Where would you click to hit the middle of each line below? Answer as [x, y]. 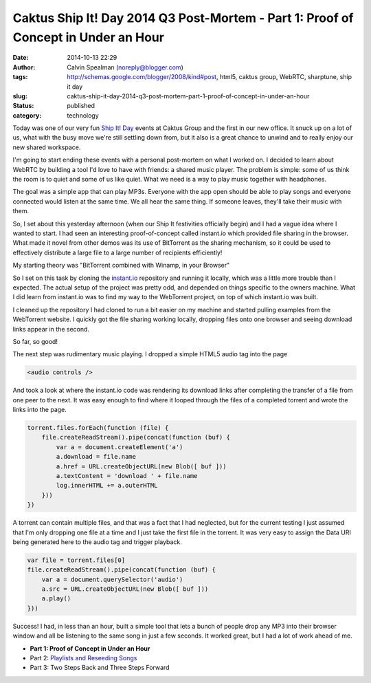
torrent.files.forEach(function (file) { [98, 428]
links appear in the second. [51, 329]
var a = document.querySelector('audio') [112, 579]
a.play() [56, 599]
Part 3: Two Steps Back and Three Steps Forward [100, 668]
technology [83, 115]
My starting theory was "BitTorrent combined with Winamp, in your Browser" [121, 265]
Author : [24, 67]
